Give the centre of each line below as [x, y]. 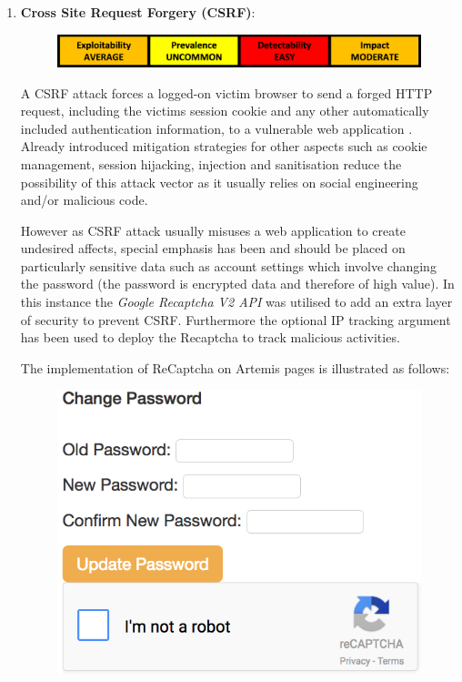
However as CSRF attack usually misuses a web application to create [213, 230]
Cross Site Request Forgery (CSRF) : [138, 12]
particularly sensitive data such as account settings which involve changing [228, 265]
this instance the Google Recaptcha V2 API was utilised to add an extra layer [236, 302]
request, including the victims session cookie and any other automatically [225, 111]
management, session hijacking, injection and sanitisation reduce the [211, 163]
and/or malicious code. [84, 200]
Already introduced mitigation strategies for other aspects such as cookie [224, 146]
